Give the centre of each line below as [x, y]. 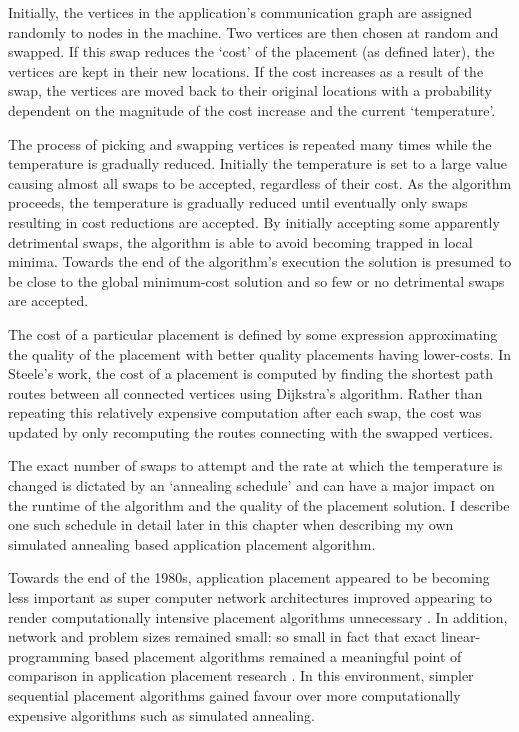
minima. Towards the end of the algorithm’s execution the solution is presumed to [260, 261]
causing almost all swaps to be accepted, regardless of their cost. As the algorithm [260, 182]
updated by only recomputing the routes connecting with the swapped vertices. [250, 431]
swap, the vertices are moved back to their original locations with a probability [250, 90]
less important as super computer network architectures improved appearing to [250, 597]
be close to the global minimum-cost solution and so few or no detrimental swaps [256, 280]
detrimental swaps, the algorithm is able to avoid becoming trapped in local [240, 241]
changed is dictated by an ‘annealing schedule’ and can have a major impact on [251, 485]
